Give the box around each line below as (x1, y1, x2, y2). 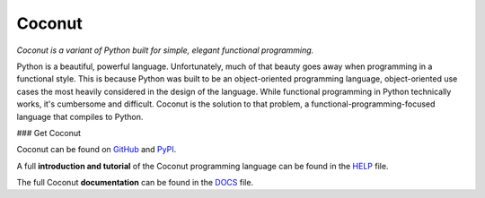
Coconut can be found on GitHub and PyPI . (16, 144, 177, 155)
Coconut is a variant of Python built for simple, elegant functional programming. (16, 45, 314, 56)
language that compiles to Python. (16, 111, 144, 122)
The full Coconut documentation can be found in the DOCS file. (16, 177, 254, 188)
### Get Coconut (16, 127, 81, 138)
